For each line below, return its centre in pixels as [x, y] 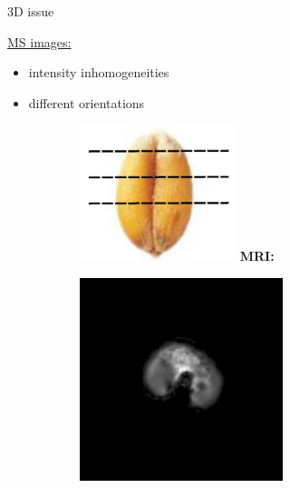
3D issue [31, 11]
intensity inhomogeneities [99, 72]
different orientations [87, 102]
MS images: [39, 41]
